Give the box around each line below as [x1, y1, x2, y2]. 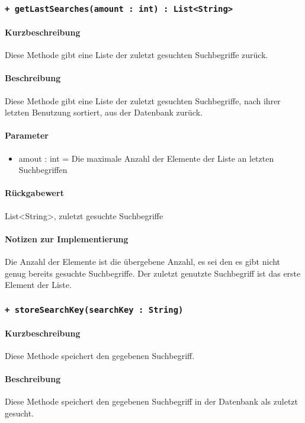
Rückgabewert [5, 187, 64, 199]
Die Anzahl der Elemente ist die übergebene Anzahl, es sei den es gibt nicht [5, 255, 281, 267]
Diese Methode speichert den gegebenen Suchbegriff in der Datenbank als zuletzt [5, 395, 298, 408]
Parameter [5, 129, 49, 142]
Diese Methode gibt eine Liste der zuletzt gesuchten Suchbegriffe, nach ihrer [5, 94, 281, 107]
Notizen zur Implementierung [5, 232, 129, 245]
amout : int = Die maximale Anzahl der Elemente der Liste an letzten [18, 152, 274, 164]
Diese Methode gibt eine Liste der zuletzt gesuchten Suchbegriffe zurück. [5, 49, 268, 61]
